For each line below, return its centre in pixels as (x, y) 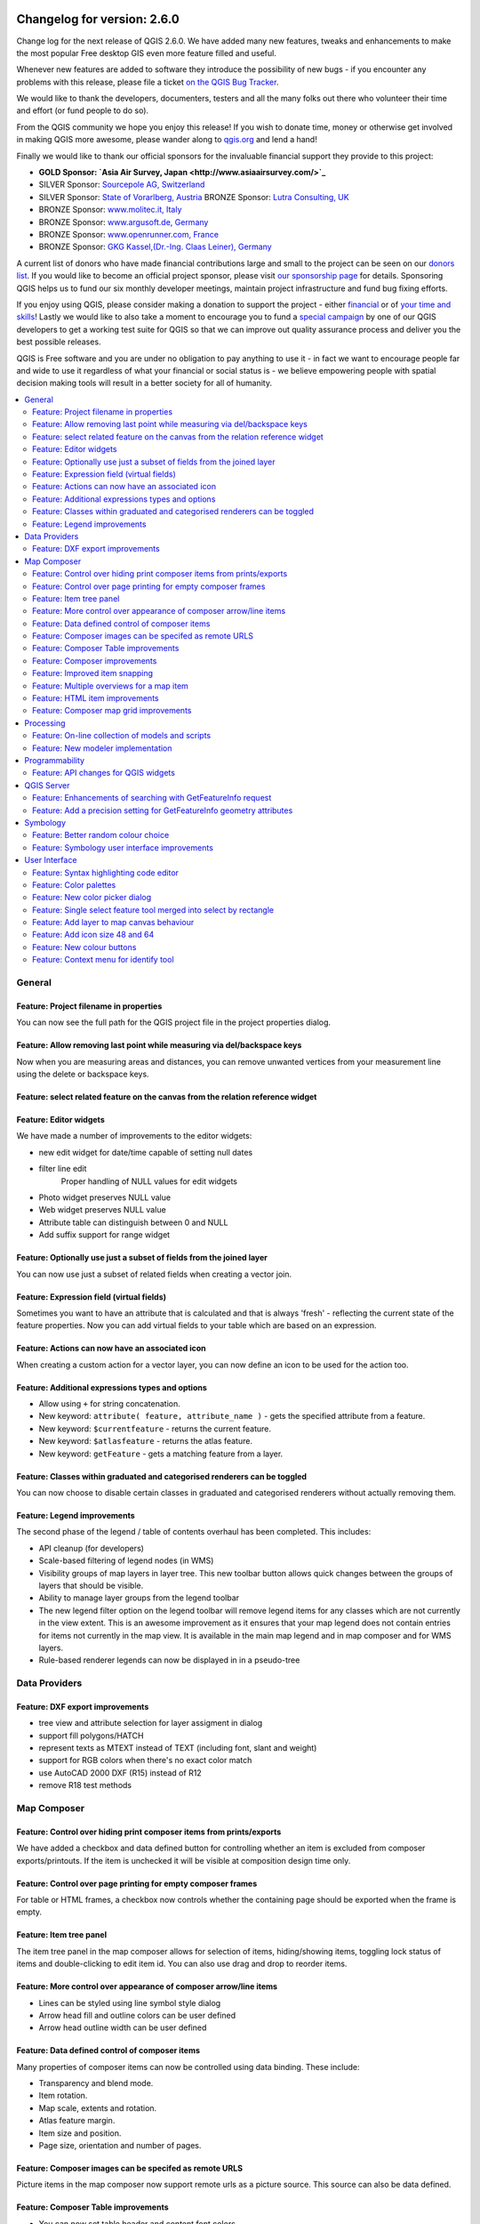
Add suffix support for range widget (104, 1235)
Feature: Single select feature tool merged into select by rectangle (153, 910)
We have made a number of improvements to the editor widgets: (134, 1136)
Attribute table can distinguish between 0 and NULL (133, 1222)
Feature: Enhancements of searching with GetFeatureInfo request (152, 798)
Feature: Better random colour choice (101, 835)
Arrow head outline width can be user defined (123, 2027)
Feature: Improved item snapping (93, 673)
